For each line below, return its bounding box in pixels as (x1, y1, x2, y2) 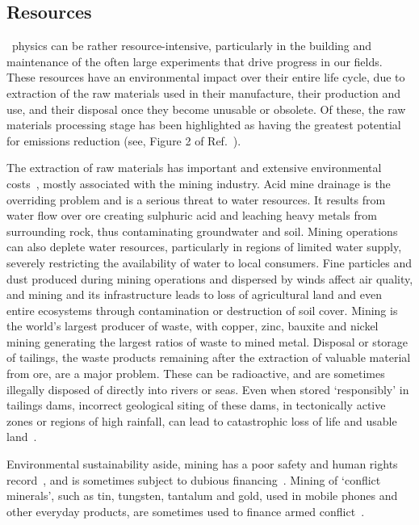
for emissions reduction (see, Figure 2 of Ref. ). (6, 132, 241, 149)
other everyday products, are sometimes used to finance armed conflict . (6, 502, 365, 519)
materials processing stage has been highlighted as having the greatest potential (6, 116, 401, 133)
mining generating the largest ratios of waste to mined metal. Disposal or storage (6, 333, 409, 350)
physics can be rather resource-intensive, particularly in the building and (11, 37, 372, 54)
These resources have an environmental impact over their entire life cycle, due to (6, 69, 405, 86)
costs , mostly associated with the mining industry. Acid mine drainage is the (6, 174, 391, 191)
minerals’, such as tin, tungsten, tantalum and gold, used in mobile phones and (6, 487, 398, 504)
